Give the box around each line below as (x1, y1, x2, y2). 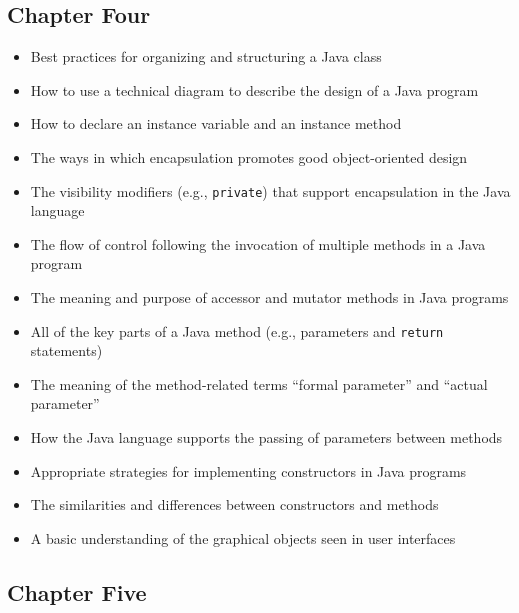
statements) (30, 340, 103, 361)
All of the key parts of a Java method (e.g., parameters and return (30, 320, 444, 341)
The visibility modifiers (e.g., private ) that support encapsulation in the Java (30, 180, 511, 201)
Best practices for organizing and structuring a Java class (30, 46, 382, 67)
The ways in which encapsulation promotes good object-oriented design (30, 146, 468, 167)
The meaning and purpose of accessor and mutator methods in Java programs (30, 287, 509, 308)
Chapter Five (7, 576, 147, 607)
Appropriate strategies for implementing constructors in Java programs (30, 460, 467, 481)
